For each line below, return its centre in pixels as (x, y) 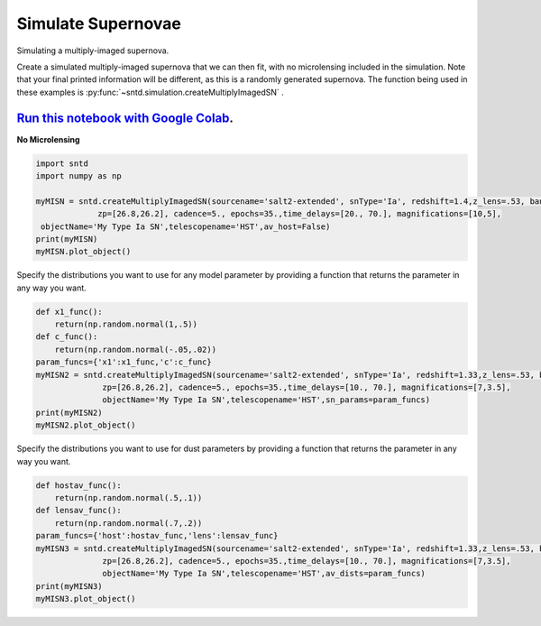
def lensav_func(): (78, 511)
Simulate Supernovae (99, 23)
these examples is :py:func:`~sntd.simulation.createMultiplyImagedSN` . (150, 92)
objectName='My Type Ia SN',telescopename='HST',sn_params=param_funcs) (266, 400)
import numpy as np (78, 176)
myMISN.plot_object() (83, 252)
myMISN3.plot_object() (86, 599)
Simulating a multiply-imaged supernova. (93, 51)
